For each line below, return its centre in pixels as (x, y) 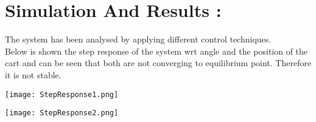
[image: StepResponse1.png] (62, 94)
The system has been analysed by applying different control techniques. (138, 39)
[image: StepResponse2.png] (62, 113)
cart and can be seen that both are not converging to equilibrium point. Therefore (158, 63)
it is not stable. (33, 74)
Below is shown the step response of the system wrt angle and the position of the (156, 51)
